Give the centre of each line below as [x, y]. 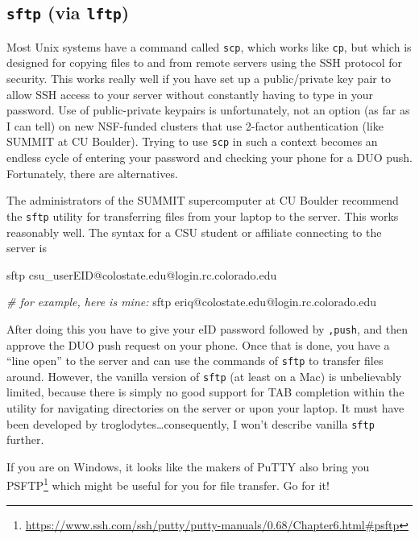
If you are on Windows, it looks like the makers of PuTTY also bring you [188, 466]
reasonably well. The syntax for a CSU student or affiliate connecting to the [194, 232]
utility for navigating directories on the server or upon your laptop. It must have [205, 408]
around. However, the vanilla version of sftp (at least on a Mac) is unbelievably [204, 376]
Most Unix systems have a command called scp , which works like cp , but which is [209, 46]
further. [25, 439]
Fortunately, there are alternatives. [92, 173]
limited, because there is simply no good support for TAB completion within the [205, 392]
